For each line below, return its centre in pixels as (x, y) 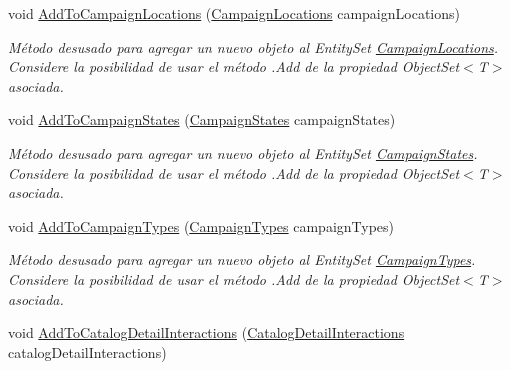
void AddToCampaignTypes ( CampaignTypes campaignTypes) (201, 225)
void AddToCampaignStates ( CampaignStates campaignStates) (202, 119)
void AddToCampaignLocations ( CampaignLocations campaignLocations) (234, 13)
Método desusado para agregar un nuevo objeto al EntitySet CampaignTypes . (242, 259)
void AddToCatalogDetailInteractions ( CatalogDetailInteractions (206, 332)
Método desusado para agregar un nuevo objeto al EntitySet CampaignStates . (243, 152)
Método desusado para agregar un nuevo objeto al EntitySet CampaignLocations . (253, 46)
